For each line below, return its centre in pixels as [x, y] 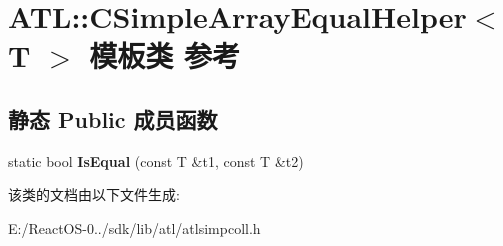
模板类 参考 [164, 55]
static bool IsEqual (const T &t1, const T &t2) [156, 160]
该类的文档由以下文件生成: [94, 194]
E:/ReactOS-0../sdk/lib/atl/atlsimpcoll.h [134, 227]
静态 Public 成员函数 [113, 118]
